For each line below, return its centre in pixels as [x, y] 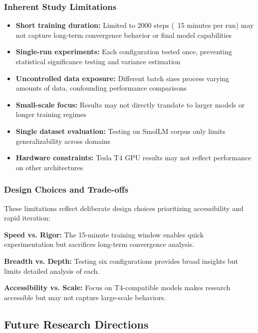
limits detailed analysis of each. [52, 271]
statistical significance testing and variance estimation [98, 61]
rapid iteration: [27, 218]
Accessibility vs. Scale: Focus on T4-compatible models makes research [117, 287]
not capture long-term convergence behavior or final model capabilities [124, 35]
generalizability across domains [63, 141]
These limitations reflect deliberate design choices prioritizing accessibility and [124, 208]
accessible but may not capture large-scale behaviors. [85, 297]
